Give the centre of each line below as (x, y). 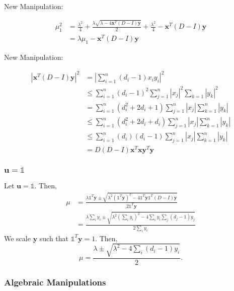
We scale (17, 238)
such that (54, 238)
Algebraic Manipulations (55, 282)
